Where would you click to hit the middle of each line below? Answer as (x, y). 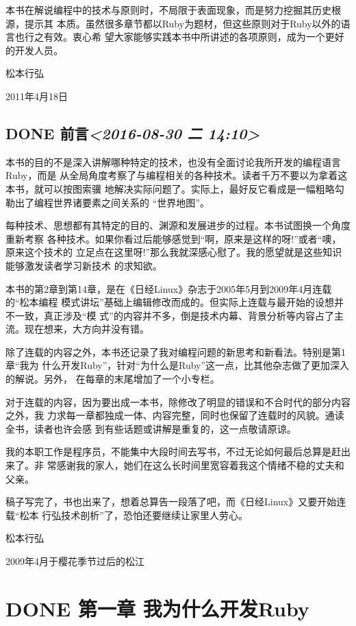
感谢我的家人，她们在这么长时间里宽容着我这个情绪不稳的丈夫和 (200, 465)
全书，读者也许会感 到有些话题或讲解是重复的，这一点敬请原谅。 (151, 428)
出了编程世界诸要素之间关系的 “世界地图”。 (112, 202)
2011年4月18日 (37, 96)
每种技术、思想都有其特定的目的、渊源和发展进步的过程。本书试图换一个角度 (178, 225)
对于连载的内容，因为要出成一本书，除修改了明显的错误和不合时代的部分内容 (178, 401)
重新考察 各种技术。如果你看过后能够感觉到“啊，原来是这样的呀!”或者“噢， (174, 238)
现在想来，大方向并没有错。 (87, 329)
